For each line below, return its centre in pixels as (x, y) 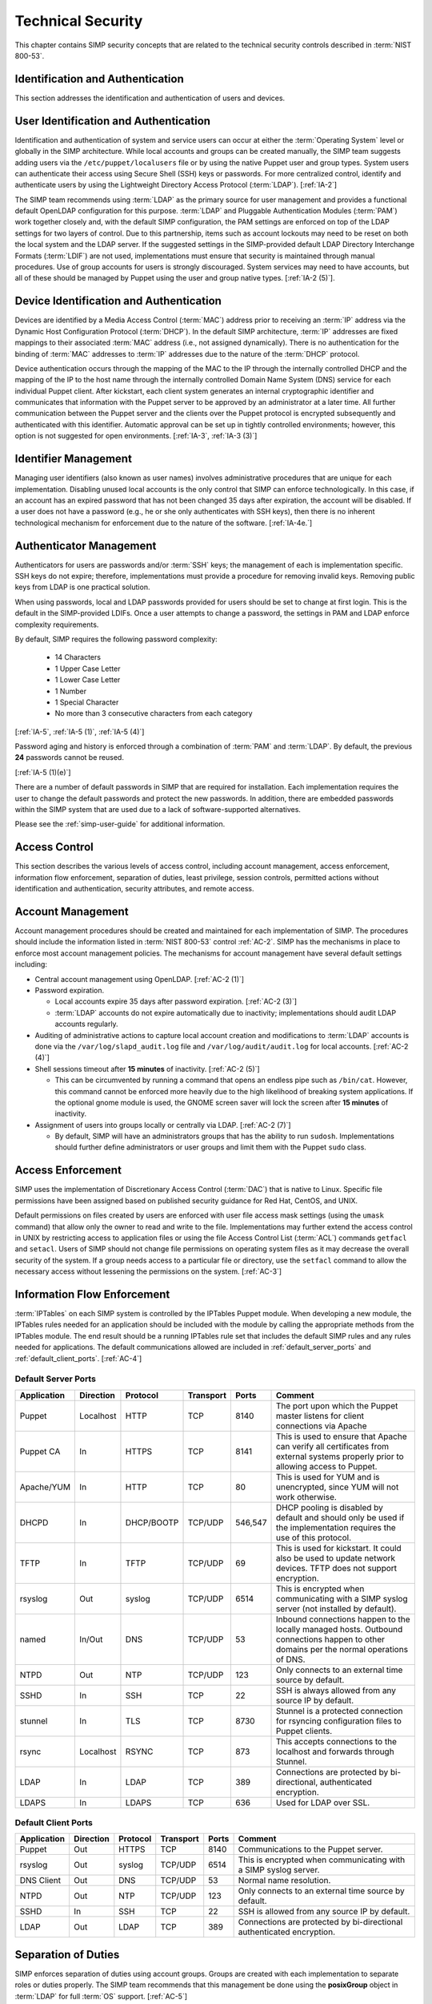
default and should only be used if (340, 1517)
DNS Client (40, 1881)
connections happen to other (330, 1639)
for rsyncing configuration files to (338, 1721)
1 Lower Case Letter (88, 680)
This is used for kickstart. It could (338, 1548)
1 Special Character (87, 702)
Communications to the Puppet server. (310, 1849)
